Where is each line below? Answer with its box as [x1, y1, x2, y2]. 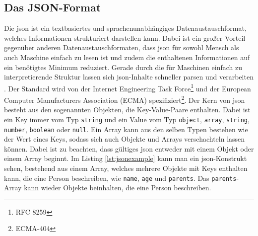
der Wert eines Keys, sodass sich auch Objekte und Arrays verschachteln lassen [4, 134, 245, 144]
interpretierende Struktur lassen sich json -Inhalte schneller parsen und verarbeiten [4, 72, 254, 82]
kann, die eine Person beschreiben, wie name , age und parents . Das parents [4, 172, 237, 183]
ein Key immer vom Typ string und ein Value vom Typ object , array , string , [4, 114, 250, 124]
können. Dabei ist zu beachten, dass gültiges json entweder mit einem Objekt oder [4, 143, 254, 154]
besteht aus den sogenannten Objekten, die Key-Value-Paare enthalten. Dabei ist [4, 104, 251, 115]
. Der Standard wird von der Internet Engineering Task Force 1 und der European [4, 81, 251, 93]
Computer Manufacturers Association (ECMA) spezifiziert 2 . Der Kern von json [4, 93, 245, 105]
